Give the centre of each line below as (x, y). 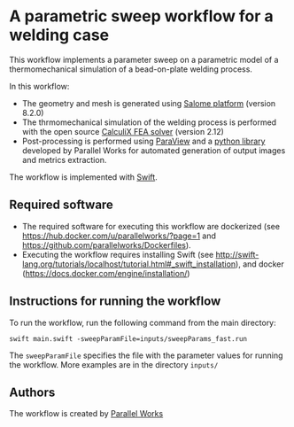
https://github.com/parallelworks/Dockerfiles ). (107, 245)
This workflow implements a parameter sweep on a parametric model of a (144, 59)
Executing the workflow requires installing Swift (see (118, 254)
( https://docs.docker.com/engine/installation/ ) (106, 273)
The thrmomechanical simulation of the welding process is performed (149, 122)
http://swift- (237, 254)
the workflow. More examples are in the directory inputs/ (114, 364)
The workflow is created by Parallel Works (86, 414)
